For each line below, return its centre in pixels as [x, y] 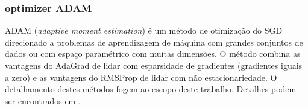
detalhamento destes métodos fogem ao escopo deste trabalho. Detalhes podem [151, 89]
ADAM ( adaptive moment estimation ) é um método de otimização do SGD [144, 30]
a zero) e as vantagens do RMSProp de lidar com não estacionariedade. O [141, 77]
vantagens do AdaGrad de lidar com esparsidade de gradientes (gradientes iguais [154, 65]
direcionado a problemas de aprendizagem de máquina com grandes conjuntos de [154, 42]
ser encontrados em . [43, 100]
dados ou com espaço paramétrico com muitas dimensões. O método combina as [153, 54]
